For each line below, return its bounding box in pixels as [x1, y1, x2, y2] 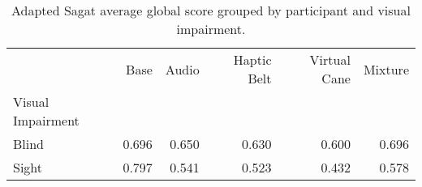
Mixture [363, 59, 409, 79]
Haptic [233, 50, 272, 69]
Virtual [309, 50, 351, 69]
